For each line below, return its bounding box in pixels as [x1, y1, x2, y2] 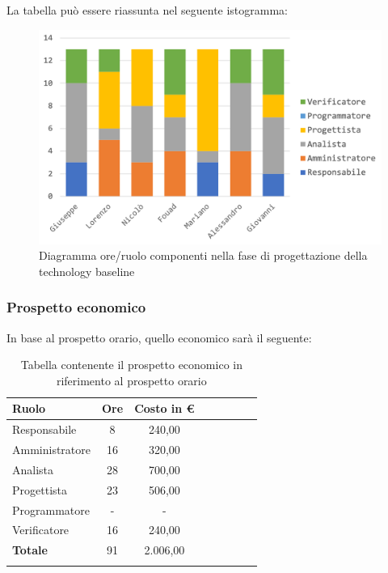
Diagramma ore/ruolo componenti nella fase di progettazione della [39, 247, 368, 264]
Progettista [12, 481, 67, 498]
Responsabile [12, 421, 77, 438]
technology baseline [39, 262, 135, 279]
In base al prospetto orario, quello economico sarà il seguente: [6, 329, 312, 346]
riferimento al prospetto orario [56, 371, 207, 388]
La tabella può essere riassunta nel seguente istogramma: [6, 2, 289, 18]
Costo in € [134, 400, 195, 417]
